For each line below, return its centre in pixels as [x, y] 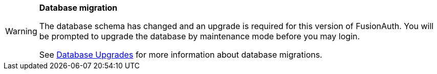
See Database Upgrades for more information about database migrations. [181, 55]
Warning [21, 31]
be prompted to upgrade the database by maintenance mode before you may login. [200, 36]
